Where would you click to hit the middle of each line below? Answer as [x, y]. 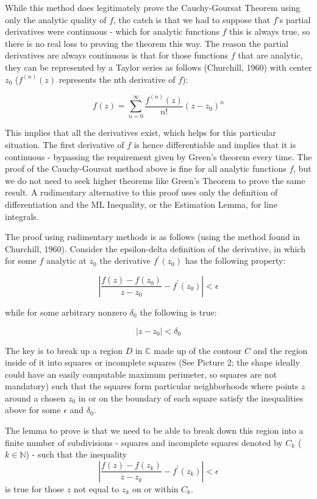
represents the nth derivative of [117, 79]
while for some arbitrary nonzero [66, 312]
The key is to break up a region [64, 350]
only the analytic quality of [56, 19]
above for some [33, 410]
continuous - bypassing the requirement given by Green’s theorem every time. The [158, 156]
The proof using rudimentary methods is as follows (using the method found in [153, 237]
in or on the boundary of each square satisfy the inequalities [191, 398]
